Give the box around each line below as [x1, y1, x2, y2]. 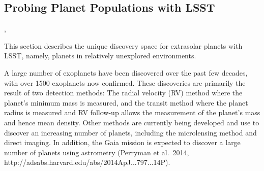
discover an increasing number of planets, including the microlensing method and [4, 127, 257, 138]
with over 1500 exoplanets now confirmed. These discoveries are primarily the [4, 77, 246, 88]
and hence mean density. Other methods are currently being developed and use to [4, 117, 259, 127]
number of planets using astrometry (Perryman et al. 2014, [4, 147, 189, 157]
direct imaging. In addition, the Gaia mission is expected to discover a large [4, 137, 241, 148]
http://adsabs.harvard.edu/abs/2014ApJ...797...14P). [4, 157, 170, 167]
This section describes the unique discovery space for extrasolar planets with [4, 40, 243, 51]
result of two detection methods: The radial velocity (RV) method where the [4, 87, 243, 98]
